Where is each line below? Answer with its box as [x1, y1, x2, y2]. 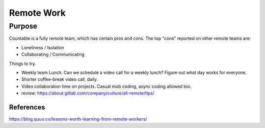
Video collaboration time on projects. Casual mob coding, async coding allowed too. [21, 83, 191, 89]
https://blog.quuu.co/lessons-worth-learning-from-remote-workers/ [9, 116, 147, 122]
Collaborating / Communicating [21, 52, 85, 58]
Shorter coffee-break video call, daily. [21, 76, 98, 82]
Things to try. [9, 61, 36, 66]
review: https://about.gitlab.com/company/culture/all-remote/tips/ [21, 90, 155, 96]
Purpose [9, 22, 38, 31]
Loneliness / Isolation [21, 44, 65, 50]
